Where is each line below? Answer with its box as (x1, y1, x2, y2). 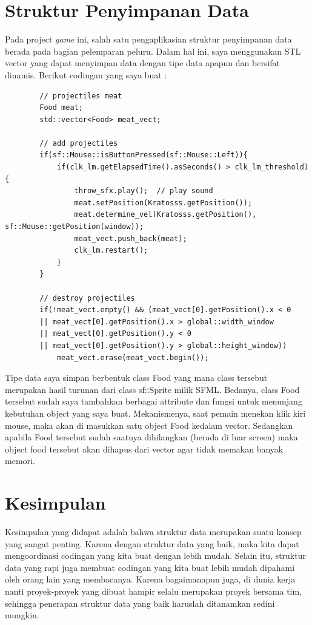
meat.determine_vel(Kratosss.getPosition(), (74, 210, 257, 219)
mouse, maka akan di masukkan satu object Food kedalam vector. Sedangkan (5, 418, 293, 431)
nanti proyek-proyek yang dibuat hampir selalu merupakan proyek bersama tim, (5, 585, 302, 597)
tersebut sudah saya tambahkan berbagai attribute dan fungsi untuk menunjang (5, 395, 302, 408)
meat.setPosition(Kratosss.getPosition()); (74, 198, 253, 207)
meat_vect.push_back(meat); (74, 234, 187, 243)
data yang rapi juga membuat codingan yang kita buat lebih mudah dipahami (5, 561, 295, 573)
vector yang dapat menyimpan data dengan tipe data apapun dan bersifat (5, 56, 280, 69)
